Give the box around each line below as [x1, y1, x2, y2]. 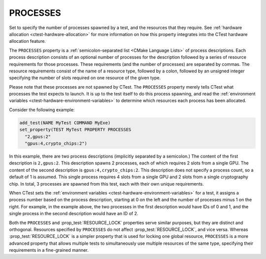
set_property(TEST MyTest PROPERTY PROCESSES [19, 127, 132, 132]
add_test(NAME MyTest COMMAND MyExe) [19, 120, 111, 126]
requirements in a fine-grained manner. [9, 247, 89, 253]
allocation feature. [9, 38, 46, 44]
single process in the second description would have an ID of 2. [9, 211, 138, 217]
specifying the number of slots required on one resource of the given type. [9, 75, 161, 81]
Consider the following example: [9, 106, 75, 113]
